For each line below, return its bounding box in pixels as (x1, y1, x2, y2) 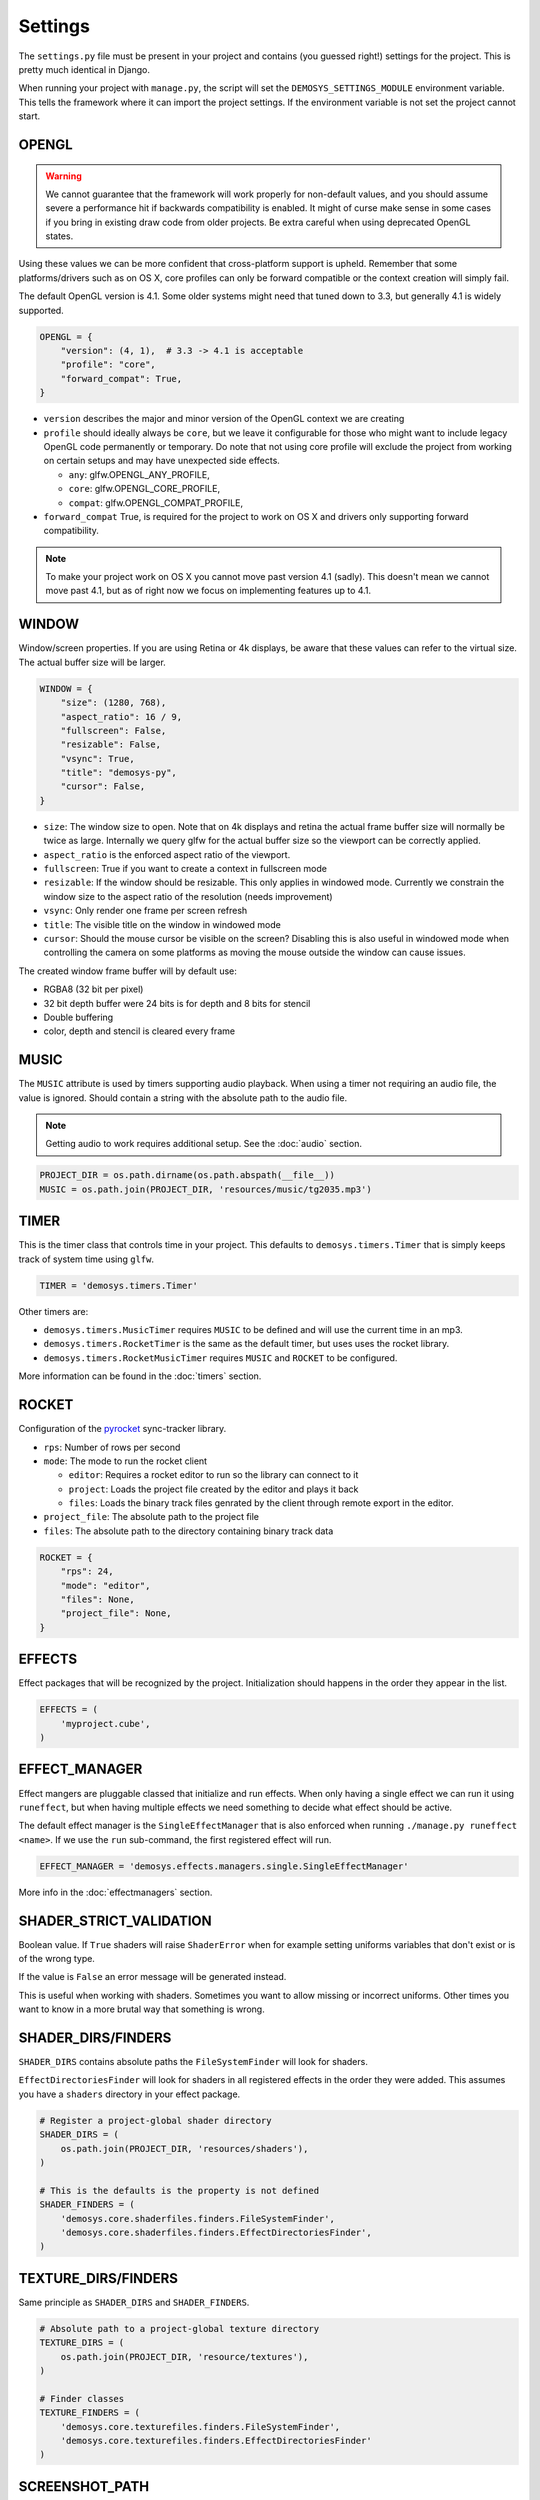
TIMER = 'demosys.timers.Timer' (39, 1280, 199, 1291)
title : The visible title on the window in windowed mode (43, 918, 282, 930)
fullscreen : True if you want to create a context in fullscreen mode (43, 863, 327, 875)
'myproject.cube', (60, 1718, 151, 1729)
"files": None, (60, 1594, 135, 1605)
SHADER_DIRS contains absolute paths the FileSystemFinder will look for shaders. (18, 2056, 369, 2068)
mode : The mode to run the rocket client (43, 1455, 208, 1467)
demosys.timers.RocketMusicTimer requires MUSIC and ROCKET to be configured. (43, 1351, 398, 1364)
